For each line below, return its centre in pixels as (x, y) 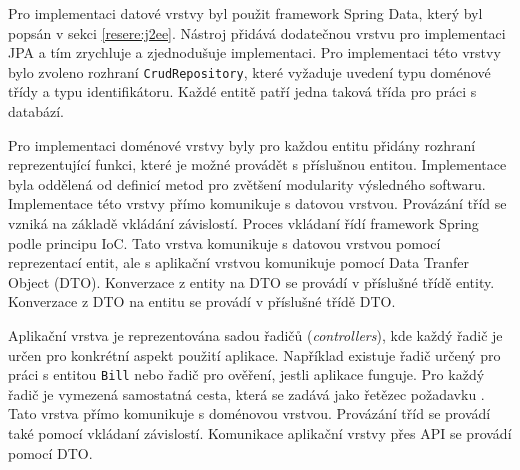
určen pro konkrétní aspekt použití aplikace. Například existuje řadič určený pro (254, 354)
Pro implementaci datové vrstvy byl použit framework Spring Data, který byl (245, 13)
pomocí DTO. (50, 452)
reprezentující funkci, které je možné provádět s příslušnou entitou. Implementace (257, 164)
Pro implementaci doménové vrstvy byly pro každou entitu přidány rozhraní (242, 144)
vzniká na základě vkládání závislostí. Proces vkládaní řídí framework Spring (243, 223)
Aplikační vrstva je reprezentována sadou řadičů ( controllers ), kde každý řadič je (255, 334)
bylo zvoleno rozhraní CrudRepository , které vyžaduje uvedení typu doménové (249, 71)
